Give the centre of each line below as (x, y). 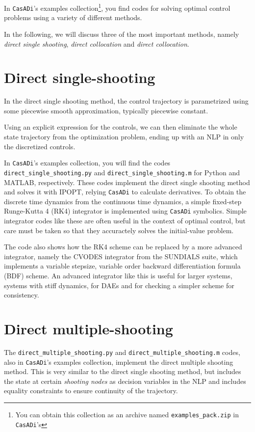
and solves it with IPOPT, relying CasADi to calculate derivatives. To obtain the (125, 192)
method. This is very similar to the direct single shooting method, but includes (123, 371)
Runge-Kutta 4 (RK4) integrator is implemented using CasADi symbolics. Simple (125, 211)
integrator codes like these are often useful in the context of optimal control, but (125, 220)
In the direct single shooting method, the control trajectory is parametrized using (126, 101)
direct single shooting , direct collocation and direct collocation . (97, 43)
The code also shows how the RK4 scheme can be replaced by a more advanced (123, 247)
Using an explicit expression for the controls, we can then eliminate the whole (121, 127)
